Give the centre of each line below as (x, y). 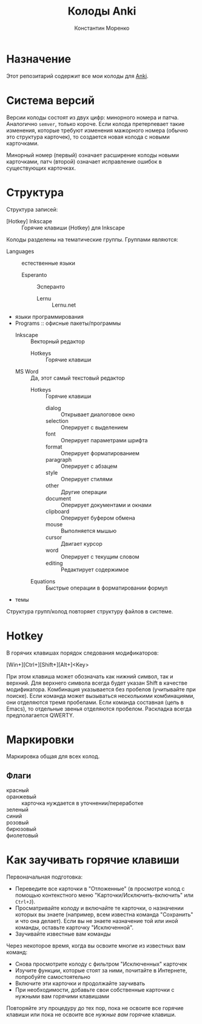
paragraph (59, 459)
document (58, 498)
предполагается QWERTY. (40, 715)
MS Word (27, 371)
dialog (53, 408)
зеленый (18, 810)
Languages (20, 251)
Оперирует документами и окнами (106, 505)
